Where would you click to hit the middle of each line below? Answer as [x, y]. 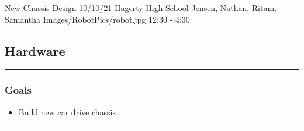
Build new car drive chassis [67, 111]
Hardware [35, 50]
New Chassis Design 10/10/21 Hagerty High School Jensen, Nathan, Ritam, [141, 8]
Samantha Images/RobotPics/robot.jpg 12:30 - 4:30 [97, 19]
